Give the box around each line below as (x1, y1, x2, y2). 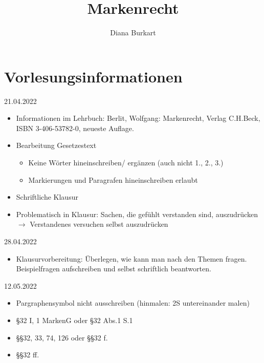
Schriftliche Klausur (16, 191, 78, 202)
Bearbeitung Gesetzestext (16, 140, 97, 151)
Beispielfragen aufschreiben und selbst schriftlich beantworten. (16, 263, 211, 274)
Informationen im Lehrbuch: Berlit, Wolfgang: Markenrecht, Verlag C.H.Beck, (16, 113, 260, 123)
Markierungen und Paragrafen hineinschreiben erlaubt (28, 174, 198, 185)
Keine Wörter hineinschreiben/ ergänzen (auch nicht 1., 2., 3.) (28, 157, 224, 168)
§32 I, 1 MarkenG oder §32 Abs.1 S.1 (16, 314, 133, 325)
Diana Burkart (110, 27, 156, 38)
